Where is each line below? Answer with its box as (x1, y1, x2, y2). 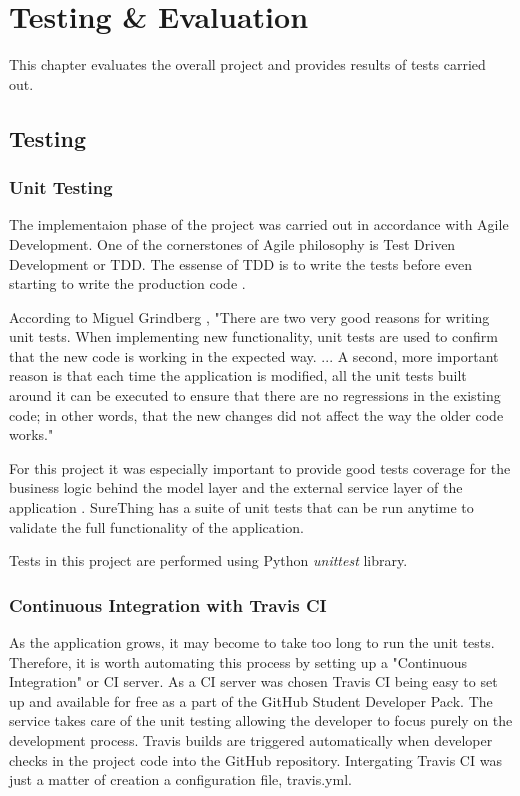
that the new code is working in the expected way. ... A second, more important (9, 345, 499, 366)
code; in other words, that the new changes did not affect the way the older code (9, 404, 504, 425)
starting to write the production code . (9, 273, 246, 294)
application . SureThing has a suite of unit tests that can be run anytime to (9, 497, 474, 518)
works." (9, 424, 54, 445)
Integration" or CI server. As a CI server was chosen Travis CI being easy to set (9, 671, 498, 692)
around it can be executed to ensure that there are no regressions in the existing (9, 385, 501, 406)
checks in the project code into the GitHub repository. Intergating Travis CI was (9, 749, 502, 770)
